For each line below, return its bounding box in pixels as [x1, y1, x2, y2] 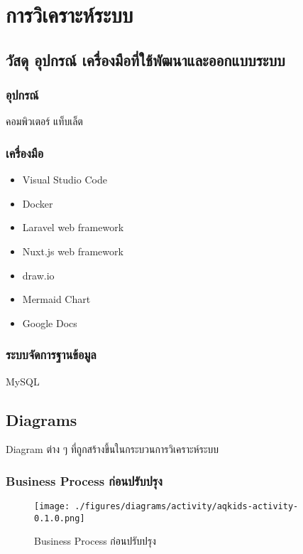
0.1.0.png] [34, 513, 85, 523]
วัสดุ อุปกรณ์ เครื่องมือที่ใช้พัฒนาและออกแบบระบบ [6, 48, 285, 70]
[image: [34, 501, 70, 512]
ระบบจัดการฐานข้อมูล [6, 346, 97, 363]
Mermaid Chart [22, 292, 91, 307]
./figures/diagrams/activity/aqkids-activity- [75, 501, 299, 512]
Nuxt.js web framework [22, 243, 123, 258]
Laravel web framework [22, 220, 124, 235]
